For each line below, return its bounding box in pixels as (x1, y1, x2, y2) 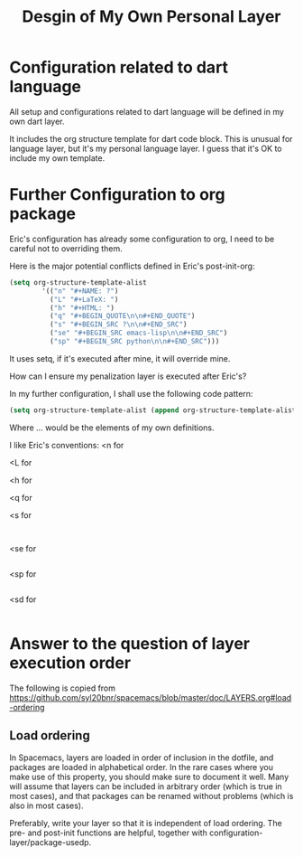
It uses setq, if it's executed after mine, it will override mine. (9, 353, 231, 363)
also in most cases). (9, 800, 84, 811)
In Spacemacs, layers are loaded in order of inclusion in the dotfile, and (9, 752, 274, 763)
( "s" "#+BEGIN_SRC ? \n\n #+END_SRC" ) (49, 320, 188, 329)
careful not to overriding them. (9, 242, 124, 254)
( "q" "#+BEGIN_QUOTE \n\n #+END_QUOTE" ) (49, 312, 196, 321)
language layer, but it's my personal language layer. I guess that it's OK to (9, 143, 282, 154)
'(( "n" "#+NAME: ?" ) (41, 287, 119, 296)
